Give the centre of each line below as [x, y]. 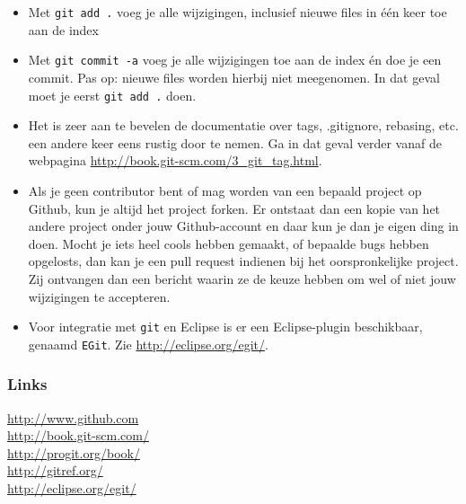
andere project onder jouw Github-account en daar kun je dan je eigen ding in [243, 226]
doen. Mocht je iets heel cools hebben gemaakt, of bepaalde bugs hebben [229, 243]
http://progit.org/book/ [74, 452]
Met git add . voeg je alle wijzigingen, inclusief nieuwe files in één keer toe [237, 12]
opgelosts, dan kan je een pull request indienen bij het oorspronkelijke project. [243, 261]
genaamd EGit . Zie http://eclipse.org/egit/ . [148, 344]
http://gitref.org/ [55, 470]
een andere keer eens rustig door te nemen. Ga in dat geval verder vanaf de [235, 142]
